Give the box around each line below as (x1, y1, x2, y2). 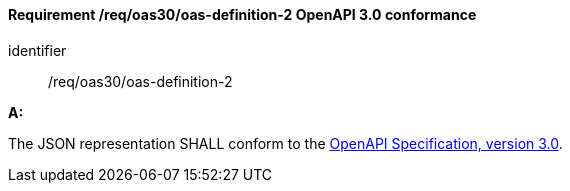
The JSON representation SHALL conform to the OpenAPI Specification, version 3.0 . (8, 134, 563, 152)
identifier (8, 41, 67, 59)
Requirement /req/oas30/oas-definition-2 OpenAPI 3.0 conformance (8, 6, 477, 23)
